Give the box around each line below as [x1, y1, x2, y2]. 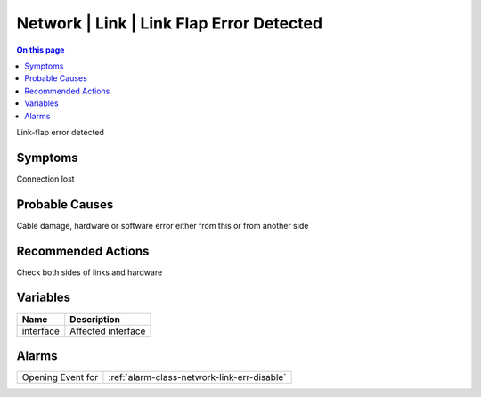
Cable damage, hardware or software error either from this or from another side [16, 220, 309, 231]
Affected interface [69, 325, 146, 337]
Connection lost [16, 174, 75, 184]
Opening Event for [21, 371, 99, 384]
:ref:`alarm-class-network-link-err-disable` [108, 371, 287, 384]
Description [69, 312, 120, 325]
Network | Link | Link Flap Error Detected [16, 13, 323, 33]
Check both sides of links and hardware [16, 267, 163, 278]
